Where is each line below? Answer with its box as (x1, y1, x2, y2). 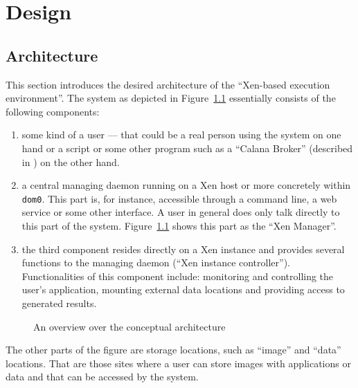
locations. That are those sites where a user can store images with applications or (6, 355, 351, 370)
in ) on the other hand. (21, 154, 120, 169)
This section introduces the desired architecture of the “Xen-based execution (6, 77, 330, 91)
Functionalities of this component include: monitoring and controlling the (21, 268, 334, 283)
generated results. (21, 295, 97, 310)
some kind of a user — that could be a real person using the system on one (21, 127, 341, 142)
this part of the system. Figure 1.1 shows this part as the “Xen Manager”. (21, 218, 337, 232)
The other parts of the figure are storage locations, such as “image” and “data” (6, 342, 341, 357)
